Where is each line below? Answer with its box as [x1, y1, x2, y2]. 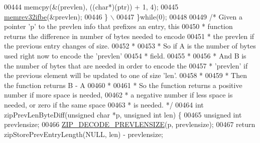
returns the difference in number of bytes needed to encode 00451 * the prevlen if [4, 30, 254, 41]
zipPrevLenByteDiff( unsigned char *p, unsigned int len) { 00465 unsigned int [4, 109, 242, 119]
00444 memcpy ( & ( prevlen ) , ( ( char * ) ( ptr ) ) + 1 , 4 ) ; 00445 [4, 1, 179, 11]
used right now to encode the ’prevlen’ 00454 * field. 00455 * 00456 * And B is [4, 50, 246, 60]
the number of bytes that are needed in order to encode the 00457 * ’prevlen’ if [4, 60, 248, 70]
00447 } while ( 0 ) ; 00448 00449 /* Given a [116, 11, 242, 21]
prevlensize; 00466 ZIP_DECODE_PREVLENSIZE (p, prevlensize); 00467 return [4, 119, 255, 129]
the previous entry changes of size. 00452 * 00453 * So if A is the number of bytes [4, 40, 256, 51]
